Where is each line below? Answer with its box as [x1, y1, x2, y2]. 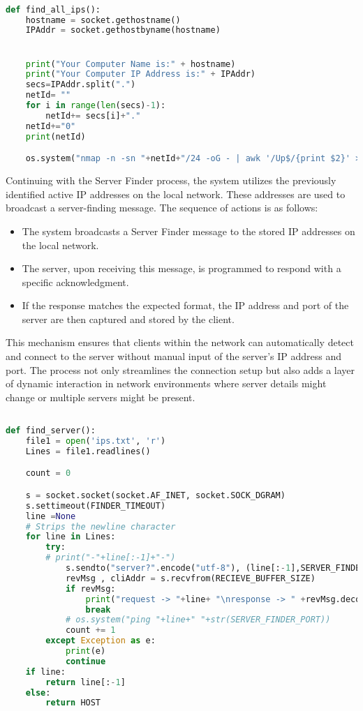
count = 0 [25, 468, 71, 479]
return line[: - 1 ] [45, 677, 126, 687]
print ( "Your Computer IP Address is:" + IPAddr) [25, 69, 255, 80]
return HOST [45, 698, 101, 708]
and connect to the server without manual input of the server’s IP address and [6, 349, 342, 364]
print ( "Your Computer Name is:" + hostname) [25, 59, 236, 69]
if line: [25, 666, 66, 677]
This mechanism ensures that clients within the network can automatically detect [6, 335, 354, 350]
